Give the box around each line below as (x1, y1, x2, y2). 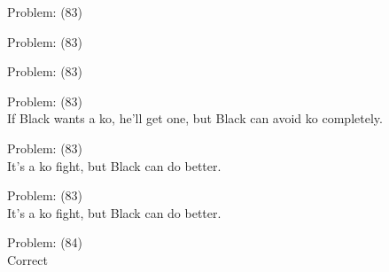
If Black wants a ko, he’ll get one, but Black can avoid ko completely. (7, 109, 383, 128)
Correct (7, 250, 48, 268)
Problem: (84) (7, 233, 83, 252)
